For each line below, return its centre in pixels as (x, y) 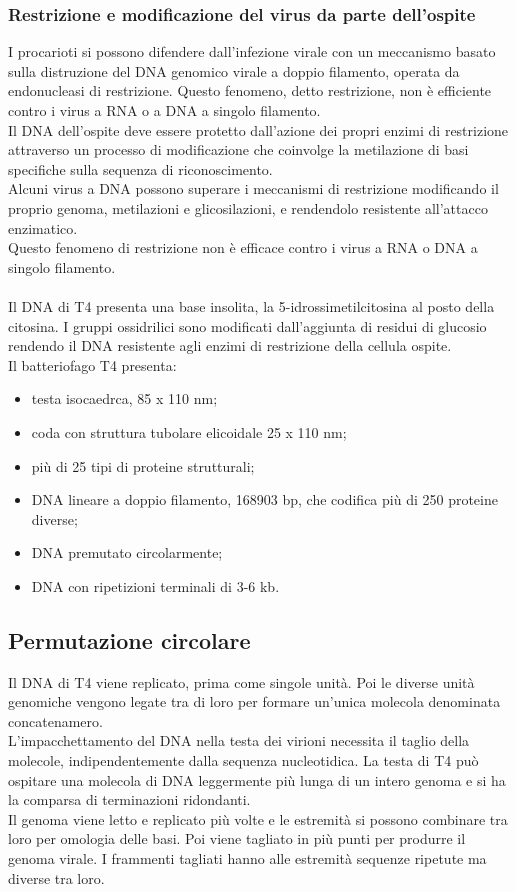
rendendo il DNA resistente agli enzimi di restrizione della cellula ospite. (230, 345)
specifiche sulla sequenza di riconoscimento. (140, 168)
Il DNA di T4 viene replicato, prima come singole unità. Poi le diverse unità (241, 681)
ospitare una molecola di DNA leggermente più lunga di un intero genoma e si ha (257, 779)
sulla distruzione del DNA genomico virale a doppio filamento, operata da (234, 70)
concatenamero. (55, 720)
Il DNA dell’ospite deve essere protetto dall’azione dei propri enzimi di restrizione (258, 129)
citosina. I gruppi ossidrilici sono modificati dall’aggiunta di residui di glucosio (247, 325)
